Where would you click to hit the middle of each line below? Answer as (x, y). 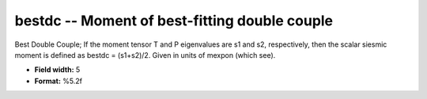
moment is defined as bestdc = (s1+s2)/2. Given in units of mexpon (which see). (145, 55)
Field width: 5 (57, 70)
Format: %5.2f (59, 81)
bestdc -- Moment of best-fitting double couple (174, 21)
